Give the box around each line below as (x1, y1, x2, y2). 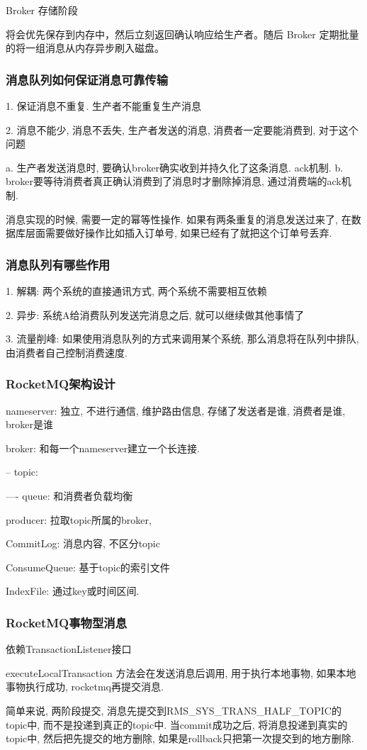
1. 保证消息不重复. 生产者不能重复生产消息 (6, 99, 202, 113)
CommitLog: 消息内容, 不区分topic (6, 536, 160, 551)
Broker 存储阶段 (6, 3, 78, 17)
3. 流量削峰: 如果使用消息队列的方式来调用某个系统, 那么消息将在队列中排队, (6, 331, 359, 346)
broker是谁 (6, 417, 53, 432)
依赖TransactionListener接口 (6, 642, 132, 656)
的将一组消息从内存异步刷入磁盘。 (6, 40, 164, 55)
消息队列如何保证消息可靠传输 (6, 70, 169, 88)
